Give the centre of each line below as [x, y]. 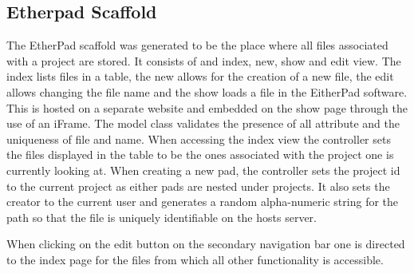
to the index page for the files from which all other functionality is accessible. [195, 259]
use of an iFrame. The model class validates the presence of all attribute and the [203, 123]
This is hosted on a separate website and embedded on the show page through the [207, 107]
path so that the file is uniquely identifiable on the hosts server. [162, 217]
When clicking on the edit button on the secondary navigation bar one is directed [206, 244]
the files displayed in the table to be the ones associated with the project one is [200, 154]
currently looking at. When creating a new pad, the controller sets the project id [203, 170]
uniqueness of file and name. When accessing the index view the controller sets [199, 138]
